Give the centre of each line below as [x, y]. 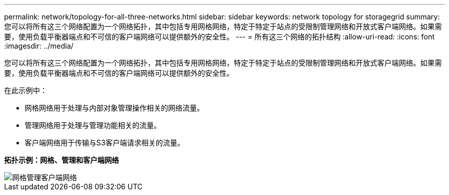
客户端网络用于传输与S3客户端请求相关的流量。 [105, 143]
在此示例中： [26, 90]
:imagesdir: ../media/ [39, 46]
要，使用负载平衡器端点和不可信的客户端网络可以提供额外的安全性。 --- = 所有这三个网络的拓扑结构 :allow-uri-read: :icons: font [219, 37]
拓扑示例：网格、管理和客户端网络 [62, 160]
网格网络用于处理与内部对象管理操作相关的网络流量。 [114, 108]
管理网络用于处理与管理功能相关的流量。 [93, 125]
